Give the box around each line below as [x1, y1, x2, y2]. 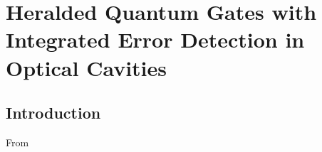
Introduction [6, 102, 101, 124]
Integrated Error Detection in [6, 25, 305, 54]
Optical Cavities [6, 53, 167, 82]
